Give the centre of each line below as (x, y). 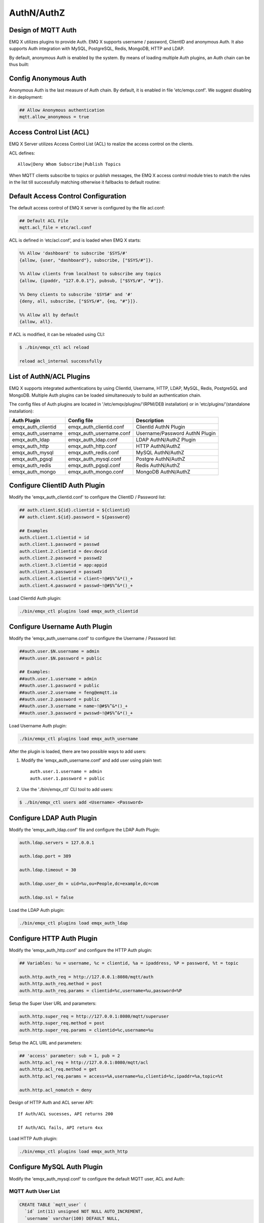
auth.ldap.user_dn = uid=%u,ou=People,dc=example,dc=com (89, 884)
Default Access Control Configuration (68, 196)
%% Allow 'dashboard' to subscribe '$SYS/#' (74, 253)
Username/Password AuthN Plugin (176, 433)
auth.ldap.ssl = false (46, 897)
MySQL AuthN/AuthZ (160, 453)
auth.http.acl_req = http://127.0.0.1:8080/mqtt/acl (84, 1062)
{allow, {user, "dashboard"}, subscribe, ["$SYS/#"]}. (86, 260)
